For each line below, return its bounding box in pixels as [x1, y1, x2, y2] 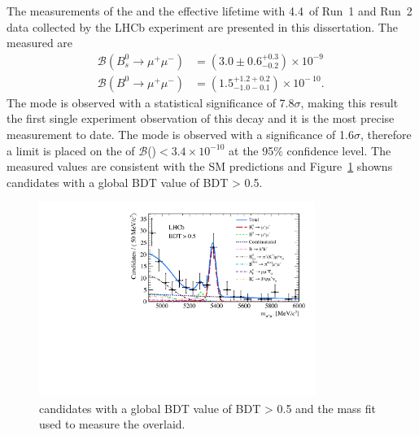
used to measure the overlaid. [39, 415, 185, 433]
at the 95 [229, 141, 274, 159]
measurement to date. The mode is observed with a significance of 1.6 [7, 126, 354, 143]
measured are [7, 34, 73, 51]
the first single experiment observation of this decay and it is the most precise [7, 110, 395, 127]
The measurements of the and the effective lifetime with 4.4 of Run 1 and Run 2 [7, 2, 412, 19]
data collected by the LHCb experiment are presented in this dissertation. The [7, 18, 398, 35]
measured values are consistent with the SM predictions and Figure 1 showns [7, 158, 393, 175]
